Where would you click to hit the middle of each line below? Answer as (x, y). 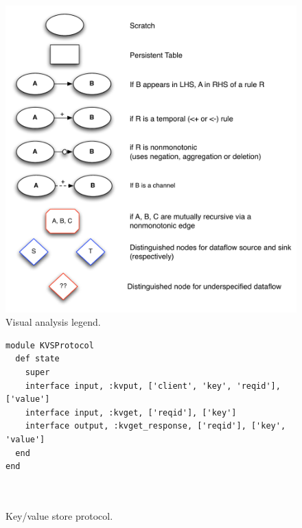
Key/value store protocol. (59, 515)
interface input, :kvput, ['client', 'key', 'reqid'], (153, 386)
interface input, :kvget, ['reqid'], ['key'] (131, 412)
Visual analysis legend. (53, 322)
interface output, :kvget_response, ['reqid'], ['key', (155, 426)
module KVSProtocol (50, 345)
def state (37, 359)
